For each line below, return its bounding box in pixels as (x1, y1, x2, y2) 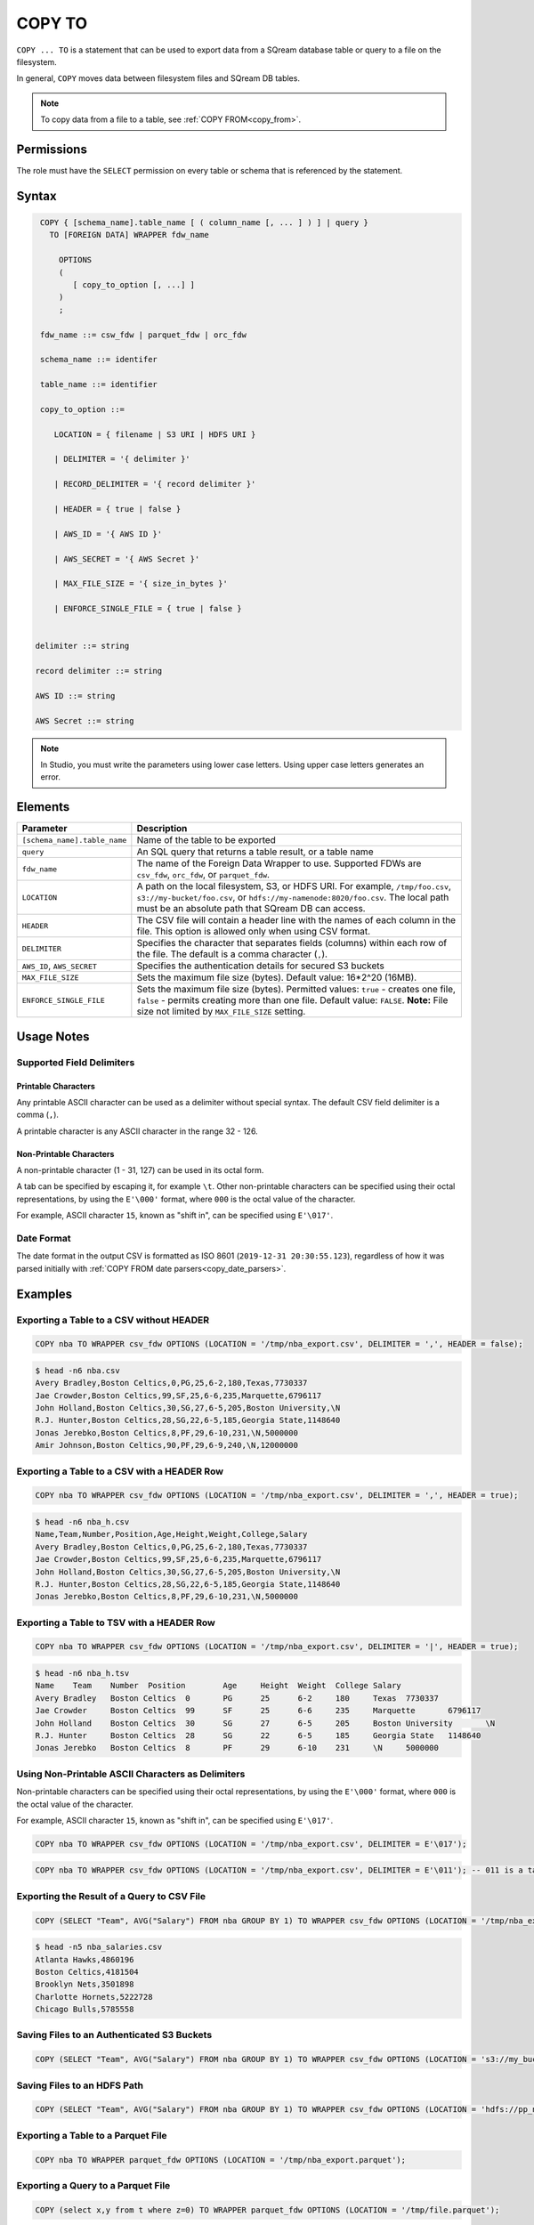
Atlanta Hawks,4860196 (35, 1954, 134, 1964)
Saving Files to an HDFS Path (16, 2079, 144, 2091)
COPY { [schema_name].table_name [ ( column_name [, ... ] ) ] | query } (40, 218, 369, 228)
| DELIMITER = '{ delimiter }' (53, 454, 190, 465)
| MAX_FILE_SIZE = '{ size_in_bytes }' (53, 578, 229, 589)
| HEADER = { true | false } (53, 504, 182, 514)
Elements (16, 799, 70, 814)
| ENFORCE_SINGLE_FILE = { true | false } (53, 603, 242, 614)
